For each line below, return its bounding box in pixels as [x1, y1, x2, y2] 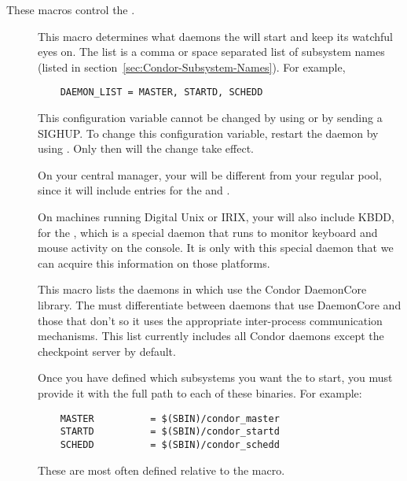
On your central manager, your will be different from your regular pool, [38, 166, 382, 183]
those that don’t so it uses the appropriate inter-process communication [38, 312, 383, 328]
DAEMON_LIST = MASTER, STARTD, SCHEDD [60, 87, 263, 98]
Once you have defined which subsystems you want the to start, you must [38, 369, 393, 386]
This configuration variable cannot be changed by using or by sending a [38, 109, 383, 126]
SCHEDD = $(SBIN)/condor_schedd [60, 438, 280, 450]
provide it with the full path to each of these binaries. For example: [38, 384, 362, 401]
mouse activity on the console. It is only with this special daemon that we [38, 239, 394, 256]
